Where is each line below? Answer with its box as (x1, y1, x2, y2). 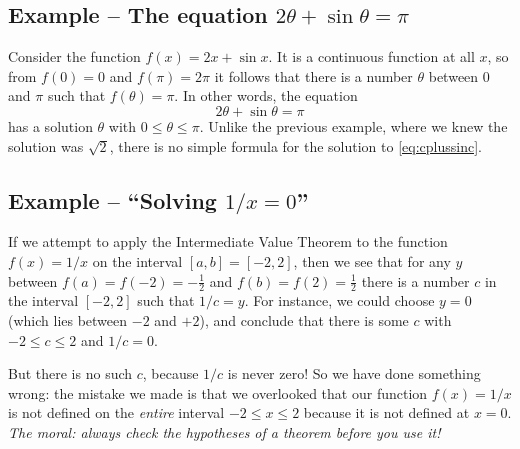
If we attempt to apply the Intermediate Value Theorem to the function (8, 231, 448, 252)
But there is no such (8, 363, 133, 384)
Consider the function (8, 46, 141, 67)
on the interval (92, 250, 183, 271)
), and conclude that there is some (199, 309, 409, 330)
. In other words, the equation (174, 85, 358, 106)
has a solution (8, 115, 93, 136)
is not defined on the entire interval (8, 402, 225, 423)
